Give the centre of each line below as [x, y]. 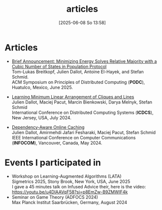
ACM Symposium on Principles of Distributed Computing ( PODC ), [78, 82]
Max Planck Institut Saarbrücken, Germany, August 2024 [69, 202]
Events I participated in [53, 162]
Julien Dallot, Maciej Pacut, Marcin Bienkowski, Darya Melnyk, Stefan [82, 102]
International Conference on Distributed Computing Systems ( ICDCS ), [82, 112]
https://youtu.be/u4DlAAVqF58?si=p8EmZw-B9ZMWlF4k [70, 192]
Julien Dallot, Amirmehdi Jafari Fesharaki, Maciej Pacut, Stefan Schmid [84, 132]
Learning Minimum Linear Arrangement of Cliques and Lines [73, 97]
